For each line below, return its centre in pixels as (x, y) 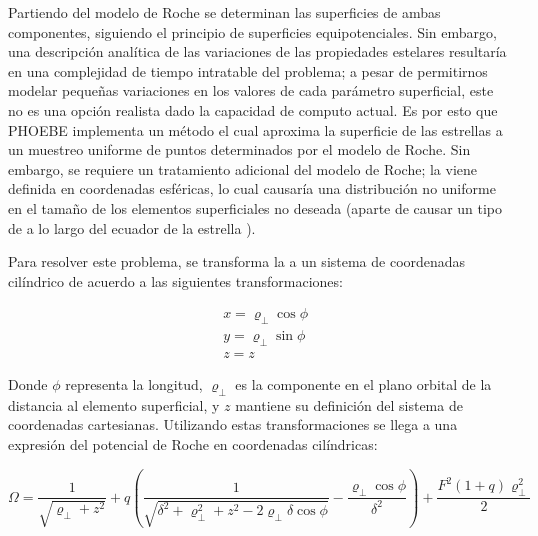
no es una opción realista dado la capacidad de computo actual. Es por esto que (253, 109)
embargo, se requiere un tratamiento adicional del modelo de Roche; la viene (243, 168)
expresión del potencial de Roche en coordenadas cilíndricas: (193, 443)
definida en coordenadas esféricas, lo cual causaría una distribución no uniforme (252, 188)
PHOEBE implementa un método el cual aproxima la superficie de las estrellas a (255, 129)
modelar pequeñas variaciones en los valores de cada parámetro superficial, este (251, 90)
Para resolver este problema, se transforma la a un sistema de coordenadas (237, 261)
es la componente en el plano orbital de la (363, 384)
